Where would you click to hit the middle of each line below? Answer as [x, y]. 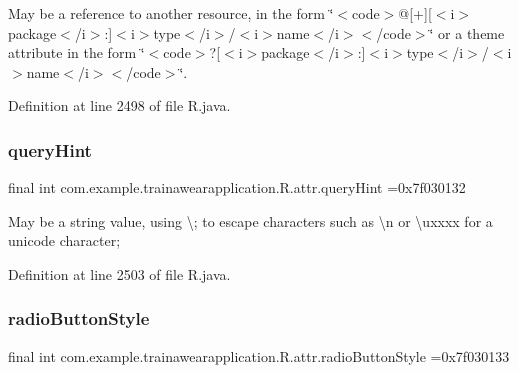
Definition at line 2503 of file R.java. [119, 273]
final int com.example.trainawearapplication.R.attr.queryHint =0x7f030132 [237, 187]
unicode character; [64, 240]
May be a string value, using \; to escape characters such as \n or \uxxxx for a [250, 220]
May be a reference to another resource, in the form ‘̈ [171, 13]
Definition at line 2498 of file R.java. [119, 105]
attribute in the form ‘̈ [76, 52]
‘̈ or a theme [467, 32]
